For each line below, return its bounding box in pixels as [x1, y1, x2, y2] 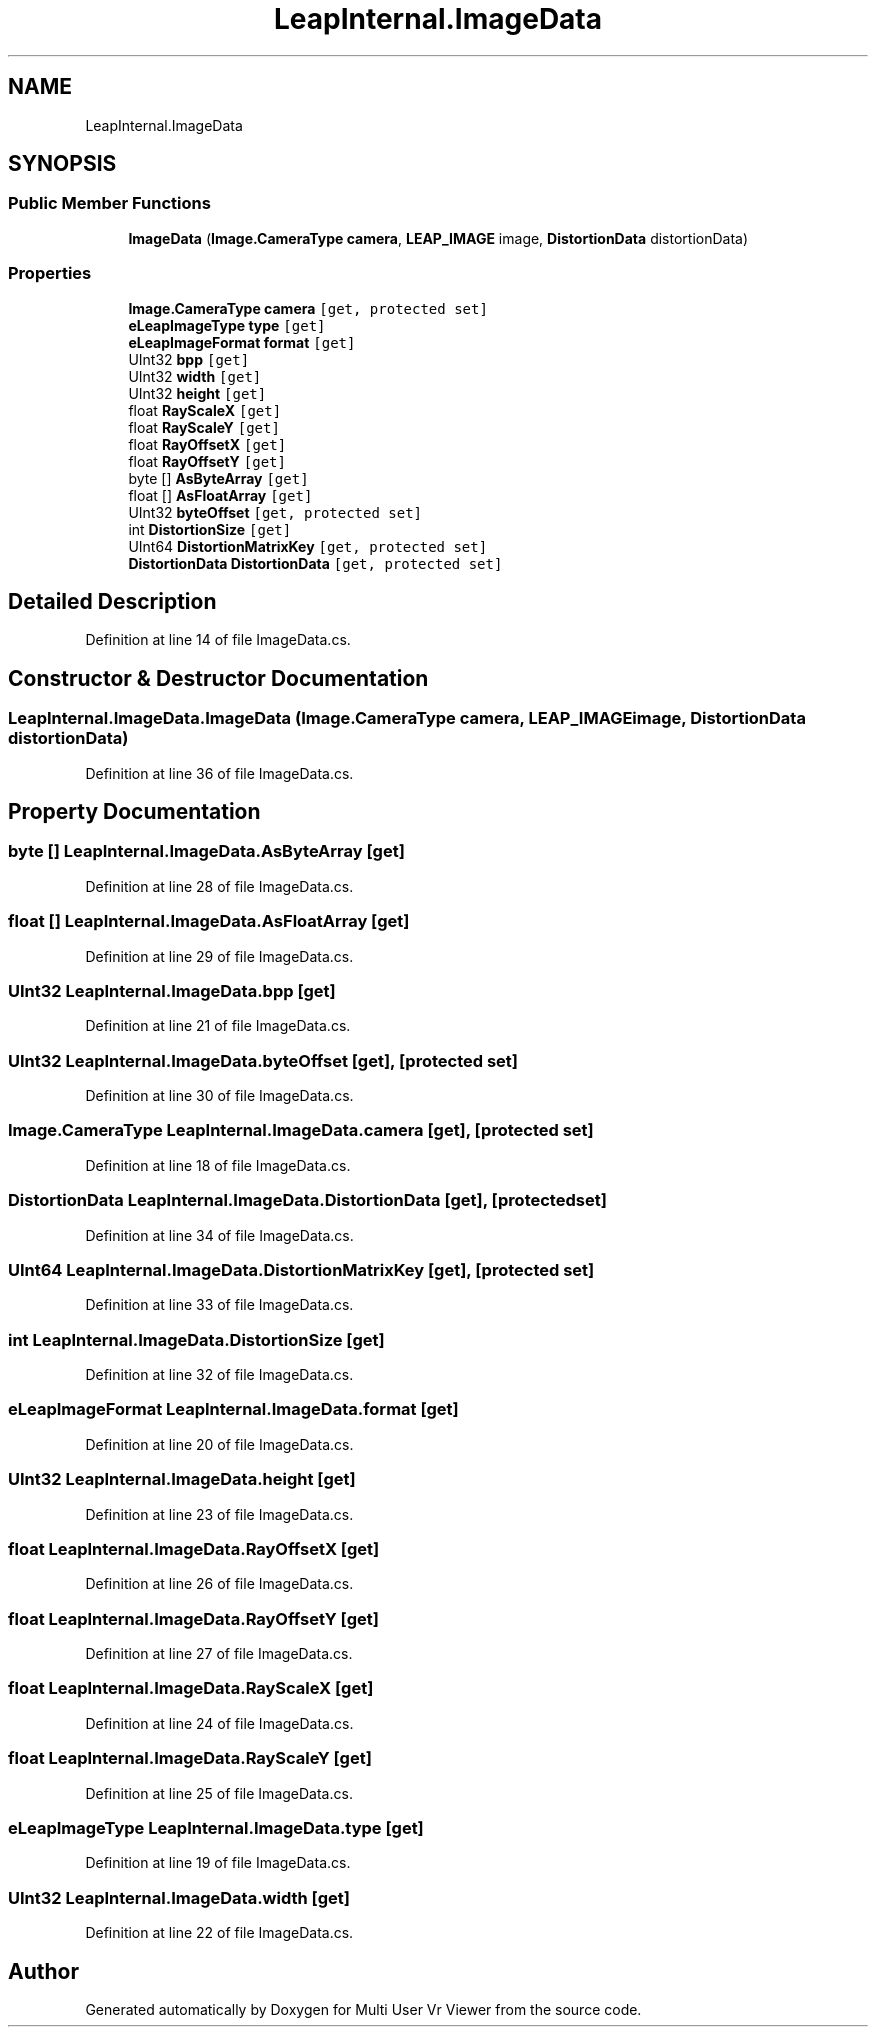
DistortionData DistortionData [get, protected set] [128, 554, 503, 572]
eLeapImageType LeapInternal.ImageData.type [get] [8, 1817, 424, 1838]
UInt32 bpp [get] [128, 350, 250, 368]
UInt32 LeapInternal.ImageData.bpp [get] [8, 980, 336, 1001]
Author [8, 1958, 79, 1984]
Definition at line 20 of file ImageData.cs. [85, 1435, 354, 1453]
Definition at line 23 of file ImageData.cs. [85, 1505, 354, 1523]
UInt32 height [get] [128, 384, 267, 402]
